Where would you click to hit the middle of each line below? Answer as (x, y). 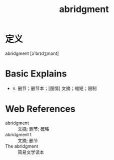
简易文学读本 (31, 152)
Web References (40, 109)
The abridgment (22, 146)
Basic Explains (36, 74)
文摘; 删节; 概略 (33, 129)
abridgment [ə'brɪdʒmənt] (32, 53)
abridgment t (18, 134)
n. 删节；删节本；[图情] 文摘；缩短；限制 (54, 88)
